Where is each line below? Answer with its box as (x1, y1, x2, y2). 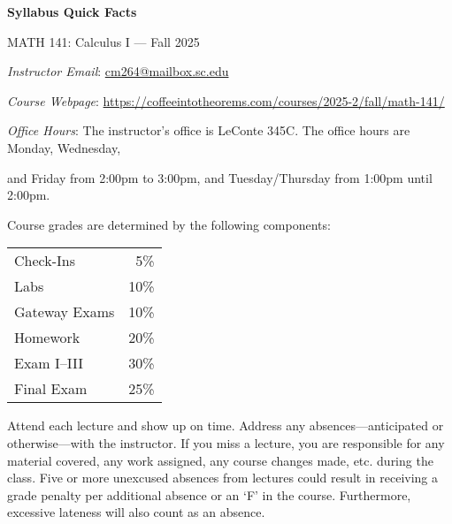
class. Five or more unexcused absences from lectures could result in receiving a (7, 468, 439, 487)
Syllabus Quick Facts (7, 3, 137, 20)
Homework (14, 327, 80, 348)
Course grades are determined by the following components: (7, 215, 331, 233)
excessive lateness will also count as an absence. (7, 503, 265, 521)
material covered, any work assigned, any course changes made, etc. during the (7, 451, 433, 469)
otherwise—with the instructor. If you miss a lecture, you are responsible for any (7, 433, 445, 452)
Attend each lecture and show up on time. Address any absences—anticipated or (7, 416, 444, 435)
